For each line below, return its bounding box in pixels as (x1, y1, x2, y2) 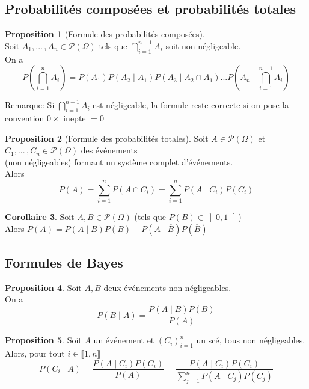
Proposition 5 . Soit (5, 334, 82, 346)
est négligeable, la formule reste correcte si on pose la (93, 99, 289, 111)
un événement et (93, 334, 154, 346)
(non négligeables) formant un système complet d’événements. (5, 155, 233, 168)
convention (5, 111, 44, 124)
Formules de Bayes (5, 253, 123, 272)
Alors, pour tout (5, 346, 65, 359)
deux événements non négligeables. (103, 281, 231, 293)
